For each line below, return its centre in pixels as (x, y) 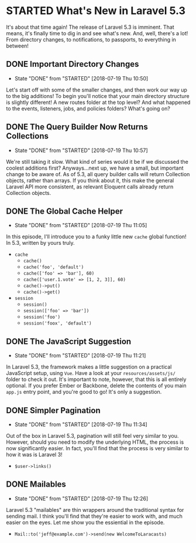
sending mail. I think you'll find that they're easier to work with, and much (94, 516)
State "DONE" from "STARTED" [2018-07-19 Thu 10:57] (81, 150)
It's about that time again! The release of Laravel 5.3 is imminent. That (90, 27)
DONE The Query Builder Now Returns (77, 127)
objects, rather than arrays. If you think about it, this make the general (90, 180)
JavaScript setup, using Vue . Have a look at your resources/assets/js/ (91, 373)
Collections (27, 136)
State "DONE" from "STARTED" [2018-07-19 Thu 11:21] (80, 356)
